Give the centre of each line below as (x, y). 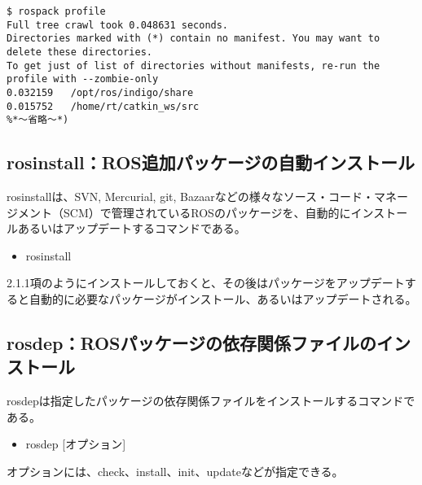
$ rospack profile (56, 11)
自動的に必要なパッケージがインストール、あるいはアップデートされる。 (223, 299)
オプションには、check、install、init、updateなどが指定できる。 (175, 472)
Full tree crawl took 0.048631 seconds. (118, 25)
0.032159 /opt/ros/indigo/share (100, 92)
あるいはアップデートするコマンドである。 (132, 228)
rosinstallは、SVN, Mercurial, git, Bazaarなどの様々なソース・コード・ (190, 197)
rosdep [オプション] (76, 444)
